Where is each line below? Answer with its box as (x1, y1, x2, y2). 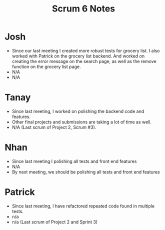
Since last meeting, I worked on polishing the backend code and (11, 108, 144, 114)
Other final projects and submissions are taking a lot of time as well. (11, 118, 152, 125)
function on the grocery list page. (11, 63, 81, 69)
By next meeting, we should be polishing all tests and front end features (11, 168, 160, 175)
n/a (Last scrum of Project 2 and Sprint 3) (11, 218, 98, 225)
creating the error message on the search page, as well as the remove (11, 58, 157, 64)
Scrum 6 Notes (51, 3, 115, 14)
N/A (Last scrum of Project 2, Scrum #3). (11, 124, 96, 130)
